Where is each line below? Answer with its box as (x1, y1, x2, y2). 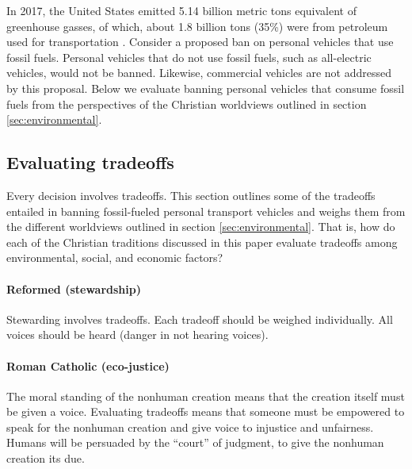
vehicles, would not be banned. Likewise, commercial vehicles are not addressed (6, 64, 391, 81)
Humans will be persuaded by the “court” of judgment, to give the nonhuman (6, 434, 384, 451)
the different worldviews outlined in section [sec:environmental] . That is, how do (6, 218, 395, 235)
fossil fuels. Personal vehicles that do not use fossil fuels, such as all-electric (6, 48, 372, 65)
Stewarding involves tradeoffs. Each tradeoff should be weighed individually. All (6, 310, 393, 327)
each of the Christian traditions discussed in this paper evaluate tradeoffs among (6, 233, 398, 250)
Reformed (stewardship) (6, 280, 141, 297)
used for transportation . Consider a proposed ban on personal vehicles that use (6, 33, 394, 50)
